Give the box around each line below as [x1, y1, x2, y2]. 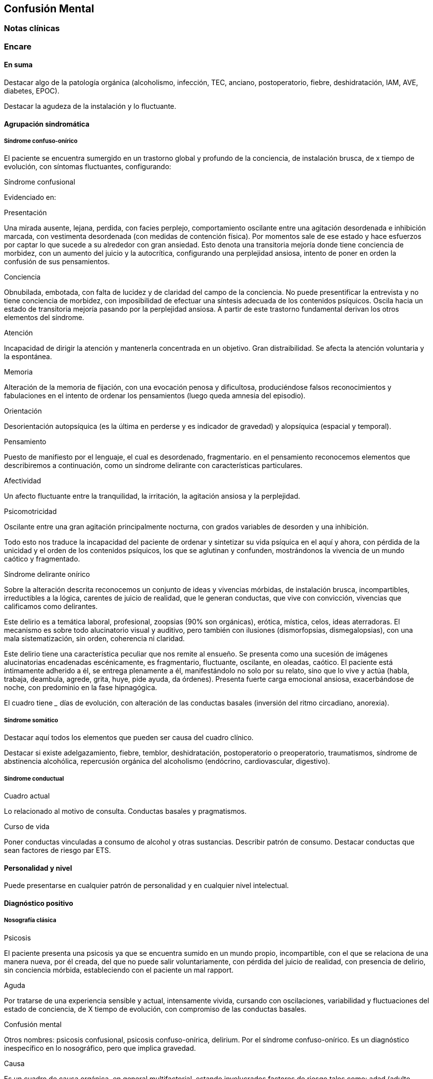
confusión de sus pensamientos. [4, 257, 110, 266]
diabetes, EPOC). [4, 87, 59, 95]
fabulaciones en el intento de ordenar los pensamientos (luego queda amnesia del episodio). [4, 391, 306, 400]
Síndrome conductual [4, 775, 64, 782]
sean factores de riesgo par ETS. [4, 845, 111, 854]
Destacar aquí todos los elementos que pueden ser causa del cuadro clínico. [4, 733, 254, 742]
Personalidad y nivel [4, 863, 72, 872]
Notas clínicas [4, 23, 60, 34]
